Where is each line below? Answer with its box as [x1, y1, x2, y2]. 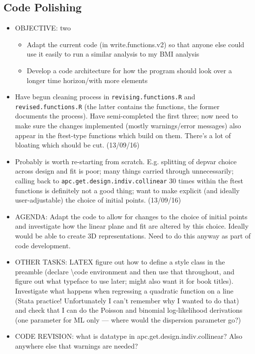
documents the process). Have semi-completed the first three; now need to [15, 111, 238, 121]
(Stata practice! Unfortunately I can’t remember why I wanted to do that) [15, 295, 239, 305]
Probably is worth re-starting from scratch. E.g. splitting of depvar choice [15, 156, 237, 166]
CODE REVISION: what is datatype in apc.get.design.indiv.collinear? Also [15, 331, 243, 341]
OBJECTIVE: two [15, 23, 71, 33]
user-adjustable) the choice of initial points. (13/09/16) [15, 195, 181, 205]
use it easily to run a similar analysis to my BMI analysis [27, 49, 199, 59]
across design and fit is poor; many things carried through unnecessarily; [15, 166, 234, 176]
